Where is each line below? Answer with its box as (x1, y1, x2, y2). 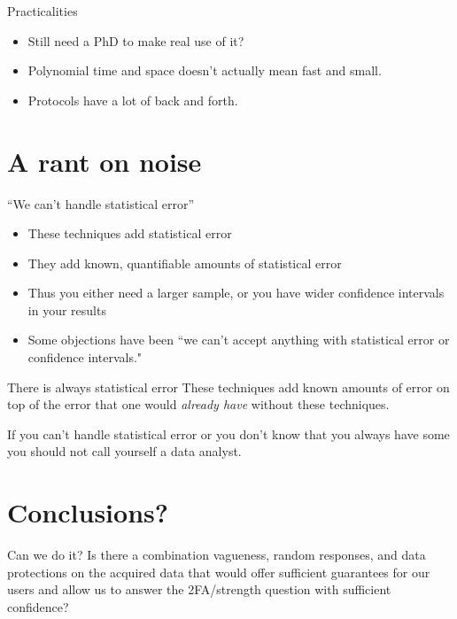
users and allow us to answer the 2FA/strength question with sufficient (7, 580, 391, 599)
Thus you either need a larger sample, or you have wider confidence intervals (27, 283, 445, 302)
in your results (27, 300, 106, 319)
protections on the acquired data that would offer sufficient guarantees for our (7, 562, 430, 581)
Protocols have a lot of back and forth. (27, 90, 238, 109)
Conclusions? (7, 494, 168, 530)
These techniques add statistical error (27, 224, 232, 243)
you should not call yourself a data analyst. (7, 442, 242, 460)
